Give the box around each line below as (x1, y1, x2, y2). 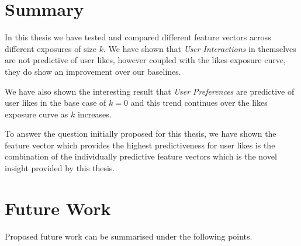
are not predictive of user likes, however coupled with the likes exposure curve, (5, 54, 286, 66)
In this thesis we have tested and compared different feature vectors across (5, 31, 271, 43)
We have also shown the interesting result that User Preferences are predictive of (5, 85, 295, 97)
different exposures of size (5, 42, 97, 54)
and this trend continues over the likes (130, 96, 268, 109)
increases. (77, 108, 112, 120)
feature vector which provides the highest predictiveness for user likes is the (5, 138, 275, 151)
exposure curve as (5, 108, 68, 120)
